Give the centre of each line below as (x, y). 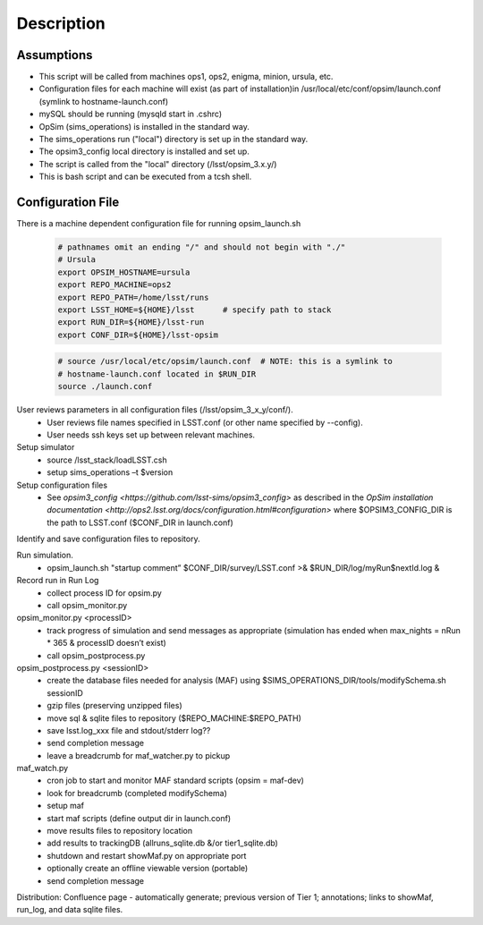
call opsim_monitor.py (87, 606)
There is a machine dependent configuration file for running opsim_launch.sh (159, 224)
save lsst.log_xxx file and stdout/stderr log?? (129, 730)
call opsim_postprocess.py (96, 655)
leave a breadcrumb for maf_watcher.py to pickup (139, 755)
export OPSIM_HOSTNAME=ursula (124, 272)
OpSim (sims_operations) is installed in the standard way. (144, 126)
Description (61, 23)
